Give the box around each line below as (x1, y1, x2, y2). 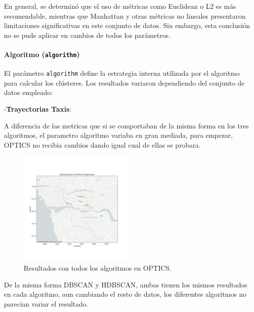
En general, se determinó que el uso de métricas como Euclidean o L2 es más (4, 1, 236, 11)
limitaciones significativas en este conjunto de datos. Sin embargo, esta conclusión (4, 20, 250, 31)
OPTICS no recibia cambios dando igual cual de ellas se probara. (4, 139, 201, 150)
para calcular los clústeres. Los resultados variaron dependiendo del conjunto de (4, 77, 245, 88)
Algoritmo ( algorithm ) (4, 49, 80, 59)
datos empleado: (4, 87, 53, 97)
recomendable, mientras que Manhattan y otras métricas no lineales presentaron (4, 10, 246, 21)
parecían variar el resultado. (4, 298, 88, 309)
